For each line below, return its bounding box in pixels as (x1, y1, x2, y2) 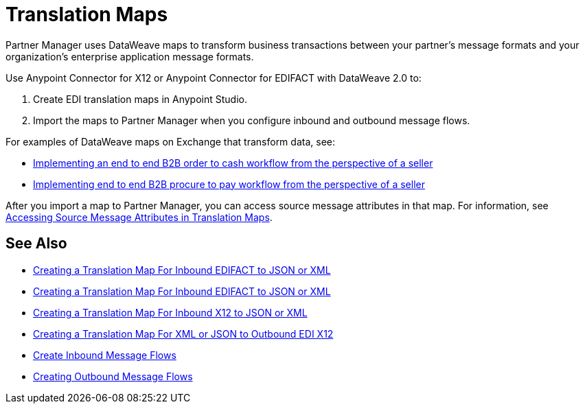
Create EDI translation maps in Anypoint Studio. (33, 93, 247, 105)
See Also (5, 235, 67, 253)
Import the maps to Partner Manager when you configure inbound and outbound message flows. (33, 114, 470, 126)
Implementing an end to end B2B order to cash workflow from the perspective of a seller (33, 156, 433, 169)
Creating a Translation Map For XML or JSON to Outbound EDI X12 (33, 327, 334, 340)
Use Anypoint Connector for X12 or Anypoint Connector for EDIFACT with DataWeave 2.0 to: (5, 71, 422, 84)
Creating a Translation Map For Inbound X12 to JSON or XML (33, 306, 308, 318)
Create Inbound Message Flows (33, 349, 176, 361)
